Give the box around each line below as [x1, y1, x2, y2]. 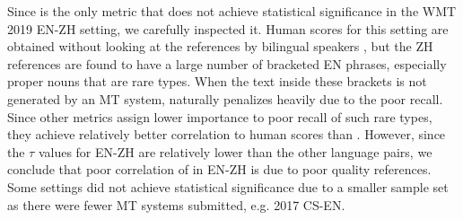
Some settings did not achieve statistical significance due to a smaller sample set [7, 177, 449, 196]
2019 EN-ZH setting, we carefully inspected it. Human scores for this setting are [7, 19, 449, 38]
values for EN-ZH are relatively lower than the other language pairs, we [38, 142, 432, 161]
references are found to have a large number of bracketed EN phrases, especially [7, 54, 447, 73]
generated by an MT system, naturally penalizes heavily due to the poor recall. [7, 89, 443, 108]
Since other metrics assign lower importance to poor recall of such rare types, [7, 107, 432, 126]
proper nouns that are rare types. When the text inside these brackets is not [7, 72, 427, 91]
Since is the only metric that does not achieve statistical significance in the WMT [7, 2, 457, 20]
